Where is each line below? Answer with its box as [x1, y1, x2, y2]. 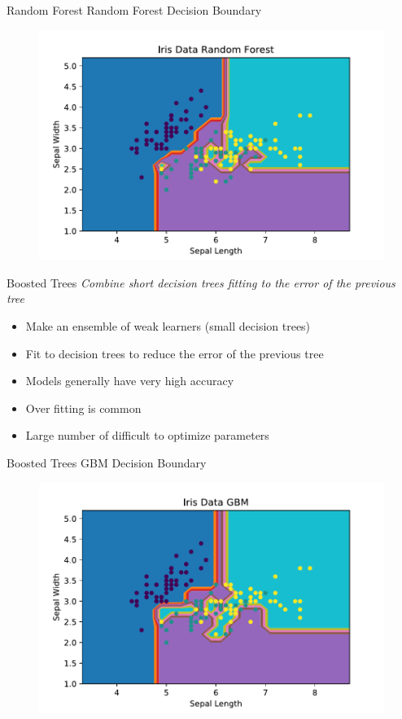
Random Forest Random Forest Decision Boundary [7, 2, 262, 18]
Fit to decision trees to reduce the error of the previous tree [25, 344, 324, 362]
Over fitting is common [25, 399, 142, 416]
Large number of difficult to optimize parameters [25, 427, 269, 444]
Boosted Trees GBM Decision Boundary [7, 454, 207, 471]
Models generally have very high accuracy [25, 372, 234, 389]
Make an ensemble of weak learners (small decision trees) [25, 318, 311, 335]
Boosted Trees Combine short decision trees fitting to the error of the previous [7, 274, 395, 291]
